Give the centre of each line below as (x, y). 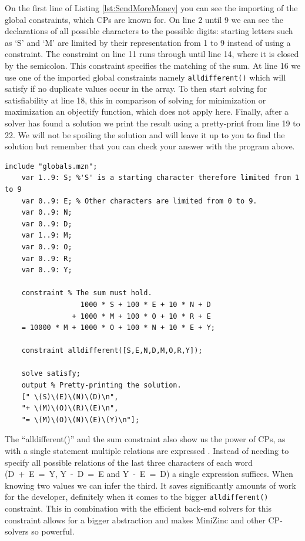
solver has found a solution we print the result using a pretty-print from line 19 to (152, 123)
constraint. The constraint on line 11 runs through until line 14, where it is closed (152, 54)
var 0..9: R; (47, 258)
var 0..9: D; (47, 224)
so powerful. (53, 531)
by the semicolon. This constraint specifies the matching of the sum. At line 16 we (153, 65)
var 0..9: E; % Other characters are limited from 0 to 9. (139, 201)
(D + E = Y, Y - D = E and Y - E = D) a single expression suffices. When (149, 474)
